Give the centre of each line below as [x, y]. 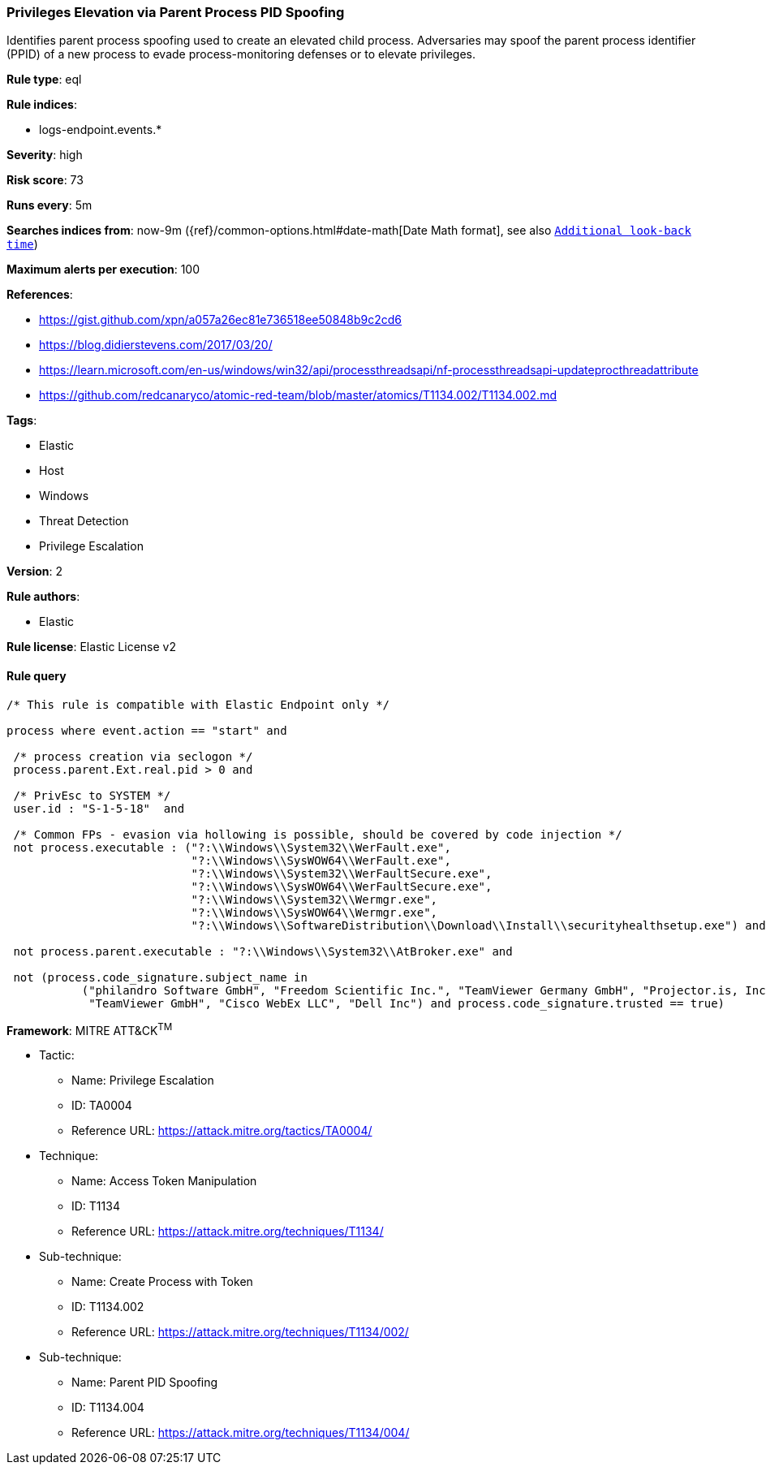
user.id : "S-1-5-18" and [99, 808]
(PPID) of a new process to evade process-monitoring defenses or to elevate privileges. [241, 54]
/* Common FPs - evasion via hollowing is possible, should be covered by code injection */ [318, 834]
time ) [22, 244]
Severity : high [45, 155]
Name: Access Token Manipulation [164, 1181]
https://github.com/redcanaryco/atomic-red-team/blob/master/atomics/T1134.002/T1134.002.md [298, 395]
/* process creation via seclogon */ [133, 756]
